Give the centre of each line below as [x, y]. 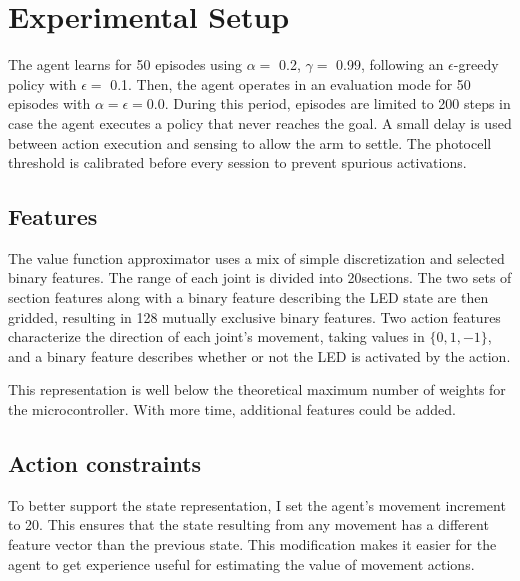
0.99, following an [390, 64]
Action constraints [105, 463]
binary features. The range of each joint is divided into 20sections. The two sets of [260, 277]
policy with [42, 83]
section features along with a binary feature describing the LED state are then [248, 297]
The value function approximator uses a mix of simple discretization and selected [256, 257]
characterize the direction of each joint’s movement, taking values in [216, 336]
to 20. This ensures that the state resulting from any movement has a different [248, 524]
